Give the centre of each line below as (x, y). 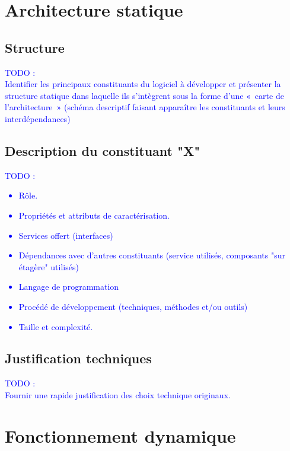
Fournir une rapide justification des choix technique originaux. (118, 394)
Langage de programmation (69, 287)
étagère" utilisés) (49, 266)
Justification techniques (78, 358)
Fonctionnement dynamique (120, 435)
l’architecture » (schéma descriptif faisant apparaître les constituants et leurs (145, 107)
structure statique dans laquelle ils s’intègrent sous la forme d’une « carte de (144, 95)
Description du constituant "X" (103, 150)
